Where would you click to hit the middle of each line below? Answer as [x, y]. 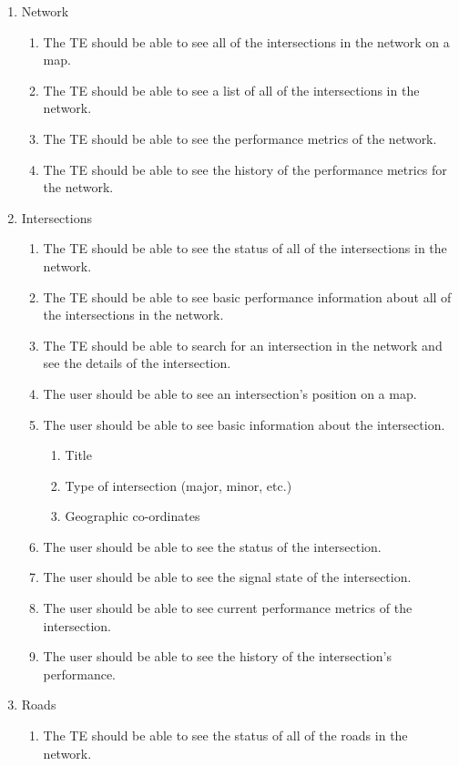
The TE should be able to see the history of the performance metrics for [245, 169]
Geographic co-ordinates [133, 516]
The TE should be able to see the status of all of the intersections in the [245, 248]
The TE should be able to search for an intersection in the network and [243, 345]
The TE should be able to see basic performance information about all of [247, 296]
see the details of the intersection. [137, 363]
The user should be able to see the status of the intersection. [212, 546]
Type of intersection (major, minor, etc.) [178, 485]
